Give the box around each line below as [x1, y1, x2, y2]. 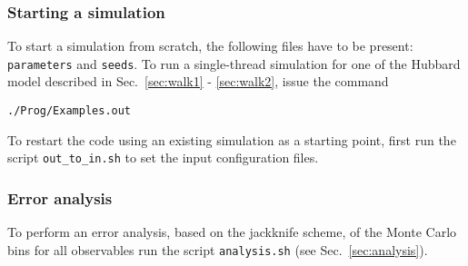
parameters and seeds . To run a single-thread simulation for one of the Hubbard [7, 54, 461, 73]
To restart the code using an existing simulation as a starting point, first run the [7, 130, 456, 149]
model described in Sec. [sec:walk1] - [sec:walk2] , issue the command [7, 72, 389, 91]
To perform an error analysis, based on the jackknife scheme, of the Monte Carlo [7, 222, 457, 241]
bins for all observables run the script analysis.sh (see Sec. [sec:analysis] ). [7, 240, 428, 259]
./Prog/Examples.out [7, 104, 132, 118]
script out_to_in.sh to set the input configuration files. [7, 148, 319, 167]
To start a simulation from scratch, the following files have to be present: [7, 36, 413, 55]
